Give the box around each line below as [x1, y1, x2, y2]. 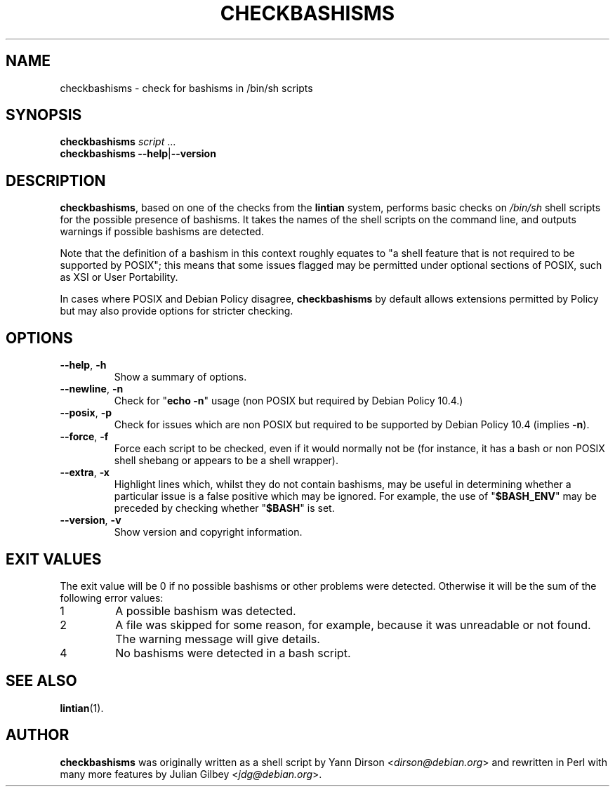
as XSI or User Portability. [60, 271, 178, 284]
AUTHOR [6, 726, 70, 744]
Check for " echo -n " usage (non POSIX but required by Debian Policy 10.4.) [114, 395, 463, 407]
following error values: [60, 591, 164, 604]
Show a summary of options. [114, 371, 247, 383]
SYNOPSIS [6, 106, 82, 124]
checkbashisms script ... [60, 136, 176, 148]
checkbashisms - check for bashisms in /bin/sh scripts [60, 81, 313, 94]
